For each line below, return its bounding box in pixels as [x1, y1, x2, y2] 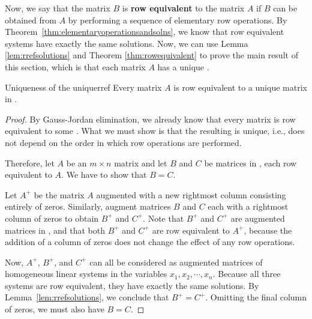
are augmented [230, 211, 285, 224]
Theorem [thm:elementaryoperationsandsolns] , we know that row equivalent [5, 25, 284, 38]
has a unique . [157, 60, 209, 73]
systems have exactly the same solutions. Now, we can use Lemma [5, 37, 248, 49]
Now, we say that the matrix [5, 2, 110, 14]
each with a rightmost [208, 200, 289, 213]
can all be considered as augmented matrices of [89, 255, 263, 268]
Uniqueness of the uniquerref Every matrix [5, 81, 162, 93]
